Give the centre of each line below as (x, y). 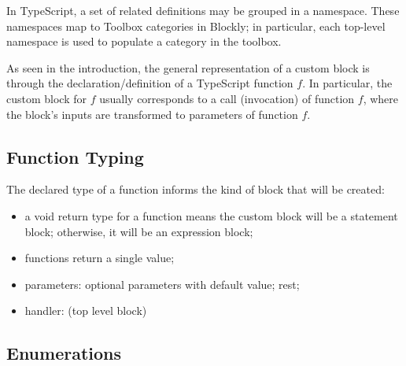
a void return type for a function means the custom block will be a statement (211, 215)
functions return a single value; (100, 258)
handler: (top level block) (86, 311)
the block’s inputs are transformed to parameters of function (152, 114)
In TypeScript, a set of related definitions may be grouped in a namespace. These (203, 10)
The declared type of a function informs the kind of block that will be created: (196, 189)
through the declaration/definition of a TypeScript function (150, 83)
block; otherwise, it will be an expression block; (139, 231)
